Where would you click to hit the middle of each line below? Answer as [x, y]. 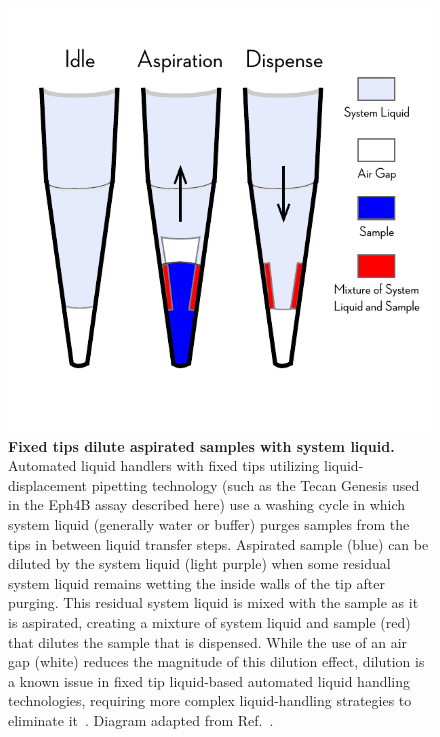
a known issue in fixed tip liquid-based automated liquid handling [209, 680]
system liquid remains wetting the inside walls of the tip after [196, 582]
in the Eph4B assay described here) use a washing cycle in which [207, 504]
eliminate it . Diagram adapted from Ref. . [141, 719]
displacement [48, 484]
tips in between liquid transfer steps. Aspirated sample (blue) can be [218, 543]
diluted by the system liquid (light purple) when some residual [199, 563]
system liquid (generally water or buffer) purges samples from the [209, 523]
